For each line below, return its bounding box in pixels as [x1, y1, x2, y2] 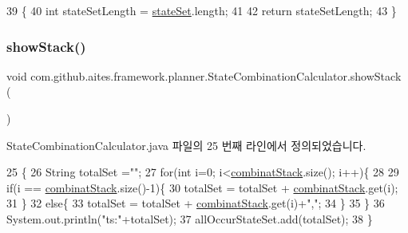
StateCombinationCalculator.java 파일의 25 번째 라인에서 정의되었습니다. [6, 136, 366, 153]
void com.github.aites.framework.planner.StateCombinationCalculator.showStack [6, 67, 402, 84]
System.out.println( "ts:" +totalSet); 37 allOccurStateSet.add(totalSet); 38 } [6, 210, 373, 227]
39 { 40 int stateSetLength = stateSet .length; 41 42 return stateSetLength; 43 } [6, 2, 397, 18]
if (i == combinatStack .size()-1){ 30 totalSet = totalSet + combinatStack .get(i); [6, 179, 398, 195]
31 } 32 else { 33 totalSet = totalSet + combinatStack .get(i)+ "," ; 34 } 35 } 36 [6, 195, 385, 211]
